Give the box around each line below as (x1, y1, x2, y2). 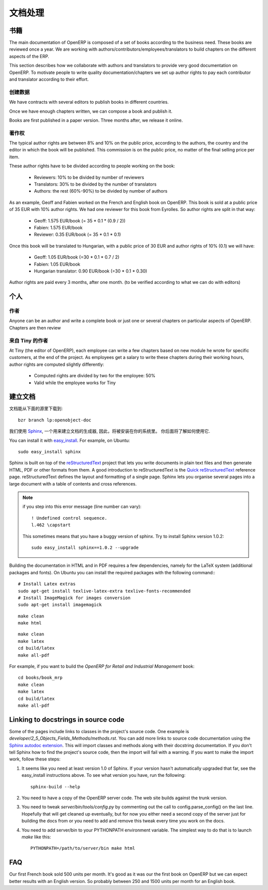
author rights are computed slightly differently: (9, 361, 104, 367)
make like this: (21, 834, 52, 840)
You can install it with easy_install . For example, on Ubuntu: (9, 437, 130, 443)
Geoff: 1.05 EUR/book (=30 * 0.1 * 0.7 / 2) (34, 254, 120, 260)
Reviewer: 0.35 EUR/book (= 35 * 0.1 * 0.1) (34, 231, 121, 238)
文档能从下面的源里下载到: (9, 406, 63, 411)
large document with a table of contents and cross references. (9, 480, 137, 486)
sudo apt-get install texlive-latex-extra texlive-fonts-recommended (18, 588, 191, 594)
